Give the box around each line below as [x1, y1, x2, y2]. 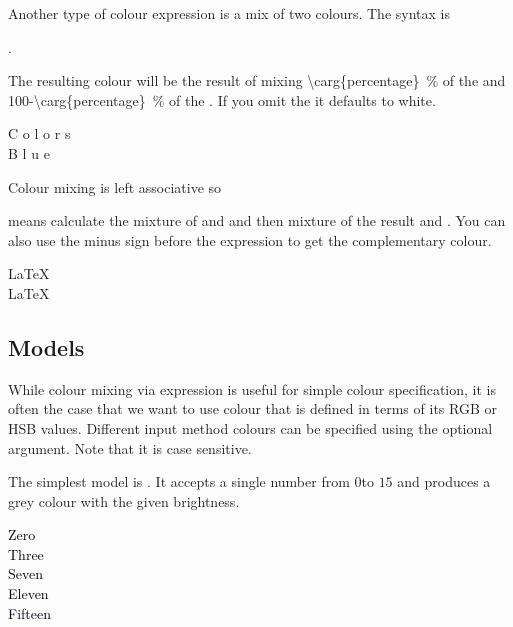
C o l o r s [8, 123, 71, 144]
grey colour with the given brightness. [8, 490, 240, 511]
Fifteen [8, 602, 51, 623]
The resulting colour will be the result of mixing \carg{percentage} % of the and [8, 70, 506, 91]
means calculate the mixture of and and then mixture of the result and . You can [8, 210, 506, 231]
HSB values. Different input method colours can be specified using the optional [8, 417, 493, 438]
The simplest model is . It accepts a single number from [8, 471, 350, 492]
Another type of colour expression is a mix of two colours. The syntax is [8, 3, 450, 23]
